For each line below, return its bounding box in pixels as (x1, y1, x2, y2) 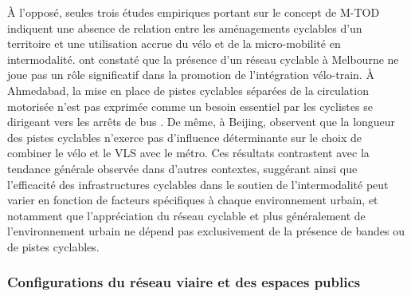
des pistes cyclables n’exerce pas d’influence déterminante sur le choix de (7, 128, 362, 145)
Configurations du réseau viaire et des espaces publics (7, 272, 361, 292)
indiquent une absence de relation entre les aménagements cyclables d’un (7, 19, 362, 36)
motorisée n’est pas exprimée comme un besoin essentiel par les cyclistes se (7, 97, 373, 114)
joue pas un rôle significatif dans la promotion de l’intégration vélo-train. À (7, 66, 374, 83)
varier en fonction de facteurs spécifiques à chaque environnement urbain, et (7, 191, 378, 208)
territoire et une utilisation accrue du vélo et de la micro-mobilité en (7, 35, 341, 52)
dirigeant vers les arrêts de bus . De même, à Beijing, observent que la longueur (7, 113, 396, 130)
